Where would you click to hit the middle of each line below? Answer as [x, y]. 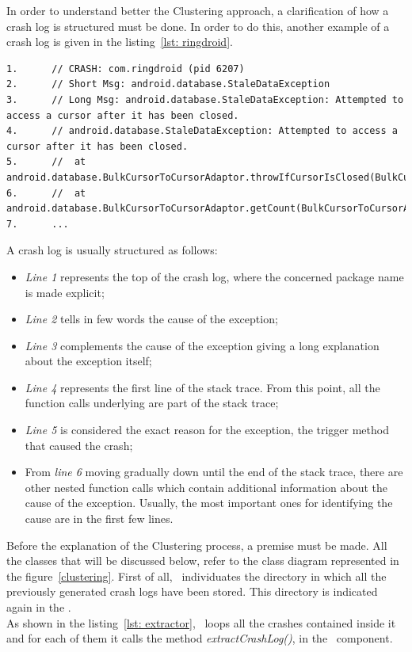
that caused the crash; [79, 445]
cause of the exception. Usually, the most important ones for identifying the [209, 503]
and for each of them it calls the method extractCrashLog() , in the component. [200, 638]
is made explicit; [65, 292]
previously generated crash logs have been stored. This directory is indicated [192, 591]
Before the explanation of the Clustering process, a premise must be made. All [197, 545]
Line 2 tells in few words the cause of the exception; [151, 319]
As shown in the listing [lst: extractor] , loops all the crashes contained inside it [201, 622]
